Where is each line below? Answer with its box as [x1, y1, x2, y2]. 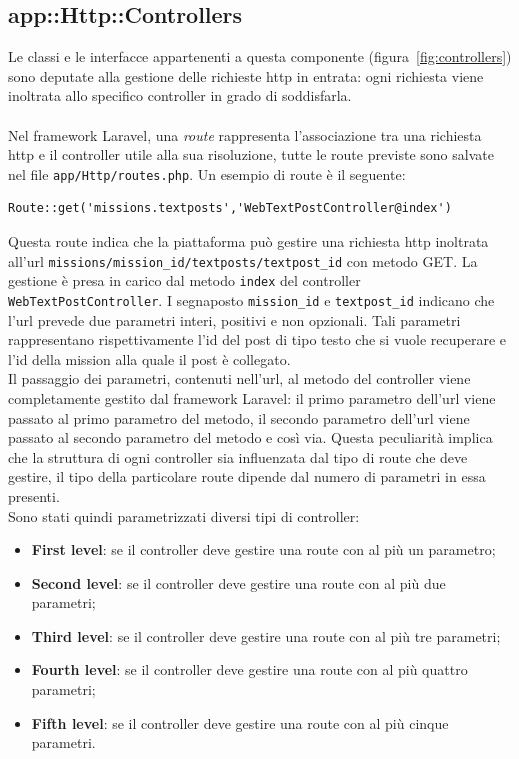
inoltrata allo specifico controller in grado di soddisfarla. [8, 85, 352, 106]
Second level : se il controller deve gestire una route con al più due [31, 572, 446, 593]
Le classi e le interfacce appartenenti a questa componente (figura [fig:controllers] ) [8, 46, 512, 67]
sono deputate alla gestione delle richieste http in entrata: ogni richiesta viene [8, 65, 484, 86]
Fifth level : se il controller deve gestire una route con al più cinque [31, 712, 449, 733]
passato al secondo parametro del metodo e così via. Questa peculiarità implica [8, 427, 493, 448]
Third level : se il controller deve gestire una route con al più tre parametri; [31, 625, 501, 646]
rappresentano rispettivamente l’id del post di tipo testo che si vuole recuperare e [8, 329, 506, 350]
